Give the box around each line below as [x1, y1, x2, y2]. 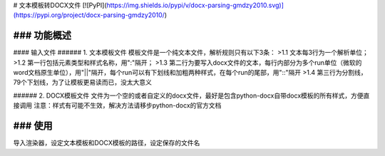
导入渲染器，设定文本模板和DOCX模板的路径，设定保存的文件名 [13, 139, 200, 147]
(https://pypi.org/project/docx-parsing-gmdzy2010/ [13, 11, 165, 19]
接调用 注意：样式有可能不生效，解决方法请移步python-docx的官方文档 [13, 101, 222, 110]
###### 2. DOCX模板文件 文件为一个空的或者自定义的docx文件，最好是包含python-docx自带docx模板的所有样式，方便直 [13, 91, 370, 100]
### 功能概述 [13, 29, 71, 42]
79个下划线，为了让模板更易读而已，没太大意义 [13, 78, 153, 87]
